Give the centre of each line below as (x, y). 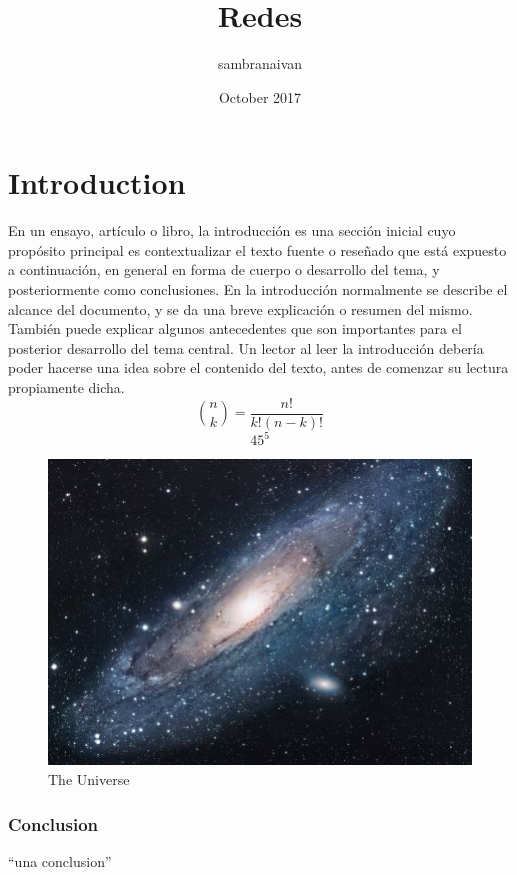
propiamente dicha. (66, 387)
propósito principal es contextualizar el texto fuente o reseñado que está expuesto (257, 249)
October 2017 (260, 96)
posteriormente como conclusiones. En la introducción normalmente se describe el (258, 289)
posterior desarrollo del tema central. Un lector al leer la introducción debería (246, 347)
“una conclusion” (60, 860)
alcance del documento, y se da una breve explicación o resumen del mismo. (240, 308)
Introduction (97, 182)
